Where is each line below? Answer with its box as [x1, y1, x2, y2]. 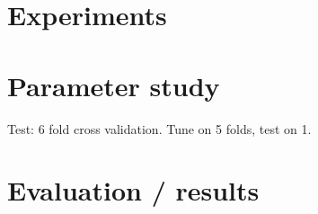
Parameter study [7, 67, 220, 103]
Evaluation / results [7, 172, 260, 209]
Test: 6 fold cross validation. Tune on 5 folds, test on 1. [7, 119, 312, 138]
